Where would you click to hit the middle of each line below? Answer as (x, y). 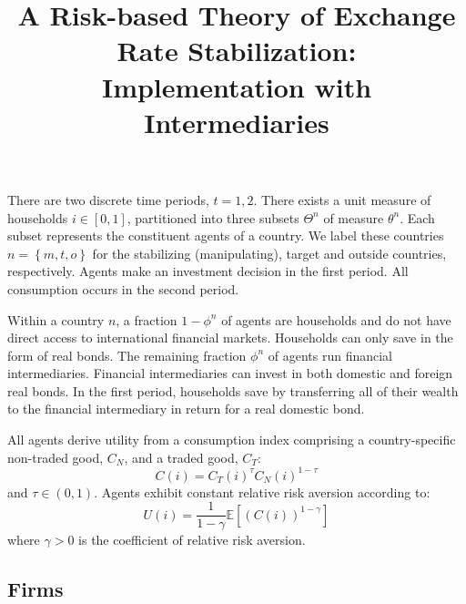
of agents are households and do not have (336, 319)
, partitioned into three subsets (213, 217)
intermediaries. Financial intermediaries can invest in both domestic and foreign (230, 373)
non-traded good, (56, 457)
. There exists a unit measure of (342, 199)
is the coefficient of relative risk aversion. (192, 540)
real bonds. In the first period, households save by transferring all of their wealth (233, 390)
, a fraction (147, 319)
